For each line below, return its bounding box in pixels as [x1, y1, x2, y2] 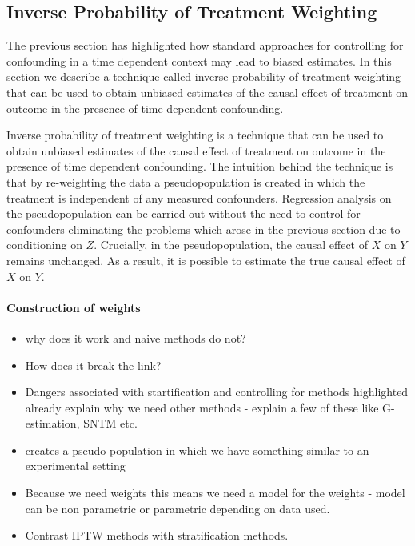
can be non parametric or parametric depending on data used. [25, 500, 330, 516]
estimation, [25, 415, 80, 432]
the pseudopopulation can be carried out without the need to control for [6, 205, 361, 222]
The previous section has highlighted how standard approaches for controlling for [6, 37, 404, 54]
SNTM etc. [83, 415, 138, 432]
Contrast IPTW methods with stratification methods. [25, 527, 289, 544]
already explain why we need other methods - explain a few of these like [25, 399, 379, 416]
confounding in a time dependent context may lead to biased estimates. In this [6, 52, 392, 69]
